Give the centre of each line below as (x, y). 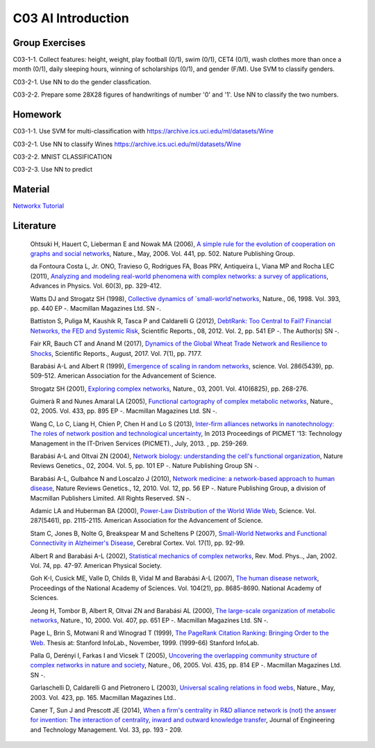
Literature (35, 226)
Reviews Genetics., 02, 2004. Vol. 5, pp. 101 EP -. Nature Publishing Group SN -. (145, 466)
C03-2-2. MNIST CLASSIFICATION (62, 156)
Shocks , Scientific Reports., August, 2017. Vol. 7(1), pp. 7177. (116, 353)
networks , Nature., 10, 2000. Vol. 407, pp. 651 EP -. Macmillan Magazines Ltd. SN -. (149, 620)
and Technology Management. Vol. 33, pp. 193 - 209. (107, 729)
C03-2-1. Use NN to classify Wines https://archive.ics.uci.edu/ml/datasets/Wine (127, 144)
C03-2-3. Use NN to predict (53, 170)
